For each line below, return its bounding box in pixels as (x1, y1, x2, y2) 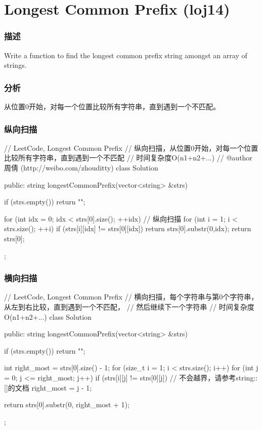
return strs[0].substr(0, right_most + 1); (4, 399, 129, 410)
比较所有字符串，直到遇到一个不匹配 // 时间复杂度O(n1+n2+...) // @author (4, 152, 252, 163)
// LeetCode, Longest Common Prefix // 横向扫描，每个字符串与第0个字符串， (4, 291, 258, 302)
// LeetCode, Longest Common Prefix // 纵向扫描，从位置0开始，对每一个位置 (4, 142, 258, 153)
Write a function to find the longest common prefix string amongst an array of (4, 50, 247, 60)
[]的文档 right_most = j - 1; (4, 382, 92, 393)
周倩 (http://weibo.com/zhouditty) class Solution (4, 162, 158, 173)
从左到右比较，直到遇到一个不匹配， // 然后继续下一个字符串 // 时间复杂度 (4, 301, 254, 312)
